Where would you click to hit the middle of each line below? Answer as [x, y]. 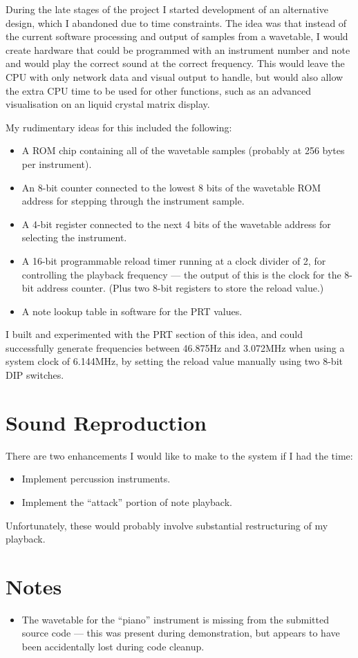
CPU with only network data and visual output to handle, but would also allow [175, 76]
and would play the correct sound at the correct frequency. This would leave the [175, 63]
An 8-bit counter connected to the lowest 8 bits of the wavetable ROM [171, 187]
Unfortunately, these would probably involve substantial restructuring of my [167, 525]
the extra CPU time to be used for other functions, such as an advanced [158, 90]
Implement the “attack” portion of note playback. [127, 501]
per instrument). [57, 163]
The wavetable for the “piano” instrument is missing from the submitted [176, 619]
